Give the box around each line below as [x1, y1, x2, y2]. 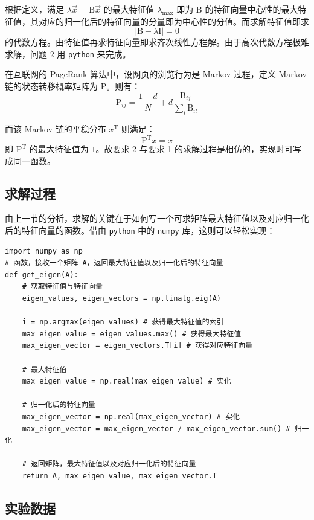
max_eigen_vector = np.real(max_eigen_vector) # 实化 [22, 412, 240, 421]
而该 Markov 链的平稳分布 [5, 122, 106, 135]
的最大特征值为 [29, 143, 89, 155]
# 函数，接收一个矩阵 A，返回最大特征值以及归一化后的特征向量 [5, 258, 223, 268]
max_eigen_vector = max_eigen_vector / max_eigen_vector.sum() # [22, 424, 290, 433]
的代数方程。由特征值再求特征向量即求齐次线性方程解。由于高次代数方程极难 [5, 36, 309, 48]
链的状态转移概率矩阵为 [5, 80, 98, 92]
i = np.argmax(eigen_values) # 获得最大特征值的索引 [22, 318, 224, 327]
